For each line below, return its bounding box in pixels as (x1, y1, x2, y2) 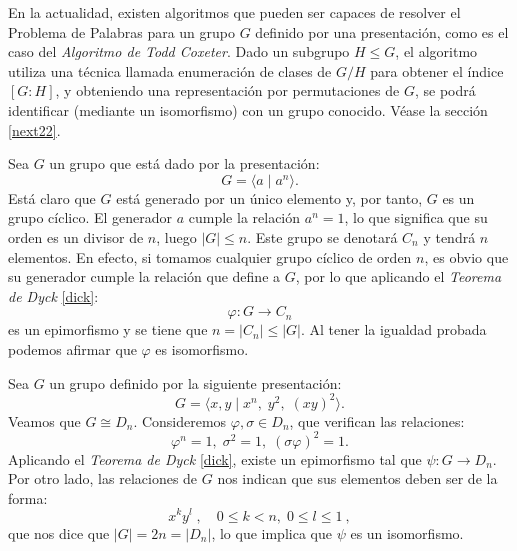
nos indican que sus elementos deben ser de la (217, 468, 498, 489)
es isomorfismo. (155, 338, 249, 359)
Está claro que (8, 187, 96, 208)
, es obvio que (424, 246, 509, 267)
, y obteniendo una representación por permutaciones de (55, 80, 400, 101)
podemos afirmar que (8, 338, 137, 359)
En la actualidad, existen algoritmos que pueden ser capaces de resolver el (8, 2, 461, 22)
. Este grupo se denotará (247, 226, 398, 247)
